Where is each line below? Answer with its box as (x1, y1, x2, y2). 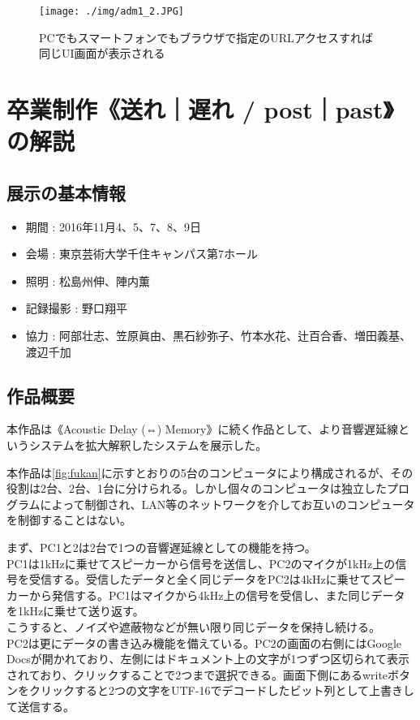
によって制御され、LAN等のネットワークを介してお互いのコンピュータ (40, 495, 415, 512)
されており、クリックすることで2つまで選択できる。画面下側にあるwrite (6, 666, 388, 683)
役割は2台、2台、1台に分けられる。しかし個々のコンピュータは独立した (6, 480, 387, 497)
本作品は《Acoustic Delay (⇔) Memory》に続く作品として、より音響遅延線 (6, 420, 399, 438)
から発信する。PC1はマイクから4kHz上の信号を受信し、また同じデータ (28, 586, 405, 603)
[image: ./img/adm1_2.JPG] (39, 6, 184, 17)
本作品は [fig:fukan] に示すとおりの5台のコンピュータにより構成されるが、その (6, 463, 414, 481)
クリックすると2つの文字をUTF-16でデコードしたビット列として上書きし (28, 682, 414, 699)
